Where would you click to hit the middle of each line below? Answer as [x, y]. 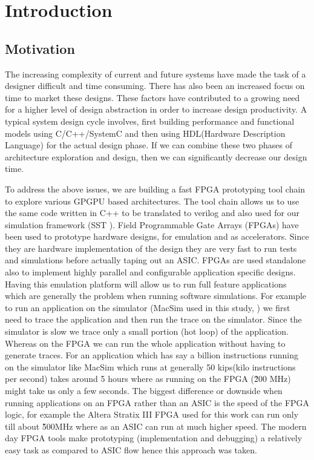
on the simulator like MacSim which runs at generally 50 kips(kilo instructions [150, 366]
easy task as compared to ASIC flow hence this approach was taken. [131, 449]
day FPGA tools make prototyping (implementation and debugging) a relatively [154, 438]
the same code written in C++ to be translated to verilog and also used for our [152, 213]
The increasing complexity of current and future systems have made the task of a [155, 74]
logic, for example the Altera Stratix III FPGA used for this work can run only [152, 414]
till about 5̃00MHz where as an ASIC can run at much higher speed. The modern [156, 426]
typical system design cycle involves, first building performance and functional [150, 121]
